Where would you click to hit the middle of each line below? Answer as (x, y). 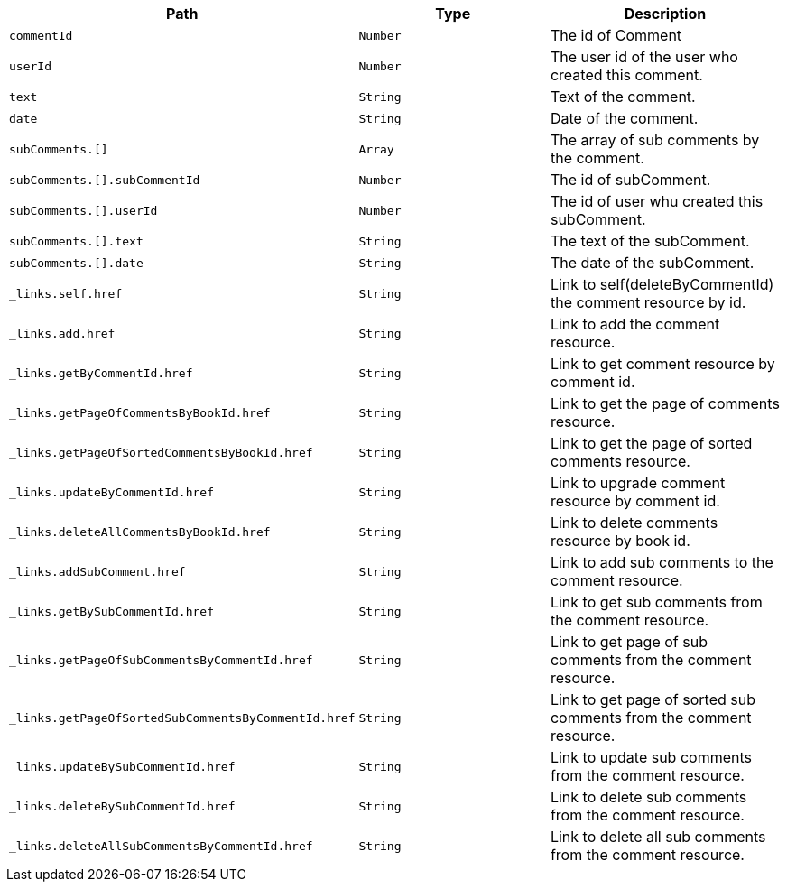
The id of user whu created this (657, 201)
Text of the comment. (623, 97)
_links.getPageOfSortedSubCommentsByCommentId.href (182, 718)
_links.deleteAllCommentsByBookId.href (140, 532)
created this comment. (626, 75)
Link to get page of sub (629, 642)
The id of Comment (616, 35)
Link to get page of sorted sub (653, 699)
